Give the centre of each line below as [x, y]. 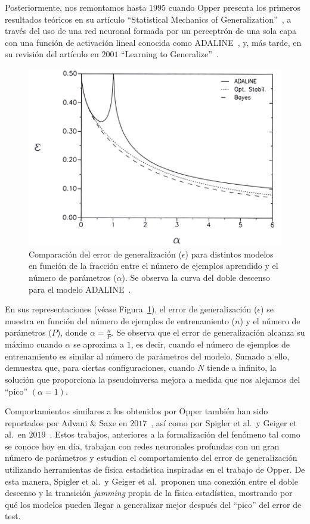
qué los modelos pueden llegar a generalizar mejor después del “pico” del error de [153, 504]
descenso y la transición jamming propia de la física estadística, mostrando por [149, 493]
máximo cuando [34, 344]
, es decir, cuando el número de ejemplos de [210, 344]
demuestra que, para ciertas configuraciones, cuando [100, 368]
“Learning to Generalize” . [170, 54]
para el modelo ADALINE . [80, 289]
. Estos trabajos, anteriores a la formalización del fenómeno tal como [175, 434]
